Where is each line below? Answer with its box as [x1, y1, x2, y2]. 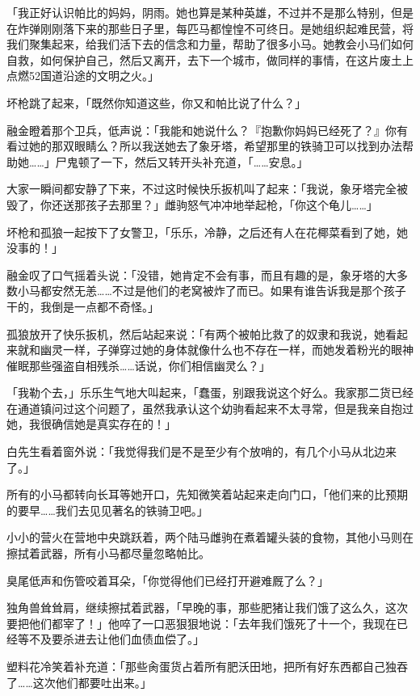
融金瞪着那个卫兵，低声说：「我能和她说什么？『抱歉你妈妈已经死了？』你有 [6, 121, 408, 138]
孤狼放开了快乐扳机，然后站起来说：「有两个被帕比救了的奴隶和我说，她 [6, 325, 385, 342]
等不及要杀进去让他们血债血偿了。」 [17, 631, 204, 647]
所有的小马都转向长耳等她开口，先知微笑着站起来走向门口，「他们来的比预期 [6, 486, 408, 503]
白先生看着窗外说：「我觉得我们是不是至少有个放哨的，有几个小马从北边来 [6, 443, 397, 460]
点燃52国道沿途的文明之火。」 [6, 67, 159, 84]
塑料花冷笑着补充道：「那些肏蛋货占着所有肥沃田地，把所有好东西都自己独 [6, 658, 397, 674]
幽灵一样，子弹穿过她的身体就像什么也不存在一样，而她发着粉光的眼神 [40, 341, 414, 358]
